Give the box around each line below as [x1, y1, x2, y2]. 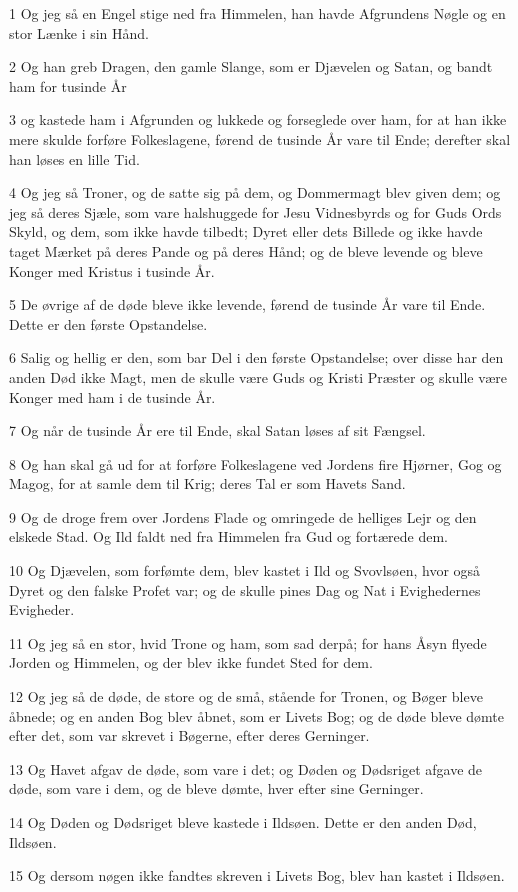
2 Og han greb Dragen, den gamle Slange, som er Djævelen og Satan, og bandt [9, 56, 493, 77]
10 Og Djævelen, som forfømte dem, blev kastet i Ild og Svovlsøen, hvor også [9, 560, 481, 581]
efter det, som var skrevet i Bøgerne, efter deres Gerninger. [9, 725, 370, 746]
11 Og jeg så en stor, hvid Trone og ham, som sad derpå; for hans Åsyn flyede [9, 632, 487, 653]
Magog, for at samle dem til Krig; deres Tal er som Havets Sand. [9, 473, 406, 494]
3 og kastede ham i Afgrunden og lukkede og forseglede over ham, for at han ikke [9, 109, 507, 130]
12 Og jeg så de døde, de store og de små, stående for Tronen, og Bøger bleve [9, 686, 483, 707]
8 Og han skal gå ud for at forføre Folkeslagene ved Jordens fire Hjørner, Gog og [9, 453, 502, 474]
